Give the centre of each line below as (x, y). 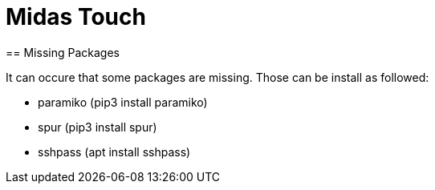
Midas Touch (76, 17)
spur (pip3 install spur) (98, 127)
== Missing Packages (63, 52)
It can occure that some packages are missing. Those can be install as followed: (217, 77)
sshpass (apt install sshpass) (114, 152)
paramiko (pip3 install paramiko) (123, 102)
